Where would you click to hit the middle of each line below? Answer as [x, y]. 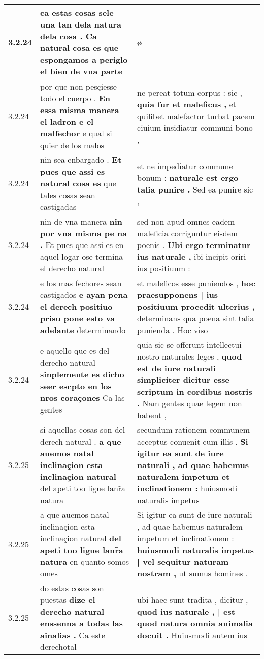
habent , [152, 415]
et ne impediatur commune [185, 166]
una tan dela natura [81, 24]
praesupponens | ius [178, 295]
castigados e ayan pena [84, 295]
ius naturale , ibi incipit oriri [192, 256]
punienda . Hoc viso [173, 330]
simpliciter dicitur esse [183, 380]
